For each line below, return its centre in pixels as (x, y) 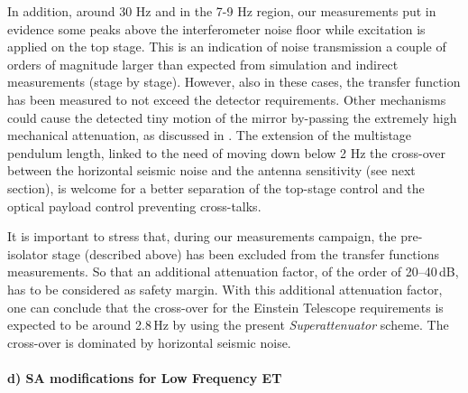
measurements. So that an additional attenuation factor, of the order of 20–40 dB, (233, 271)
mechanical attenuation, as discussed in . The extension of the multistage (210, 135)
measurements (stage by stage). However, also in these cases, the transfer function (234, 82)
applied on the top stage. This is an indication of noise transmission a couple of (227, 47)
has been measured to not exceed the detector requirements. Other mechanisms (227, 99)
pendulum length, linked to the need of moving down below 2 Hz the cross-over (226, 152)
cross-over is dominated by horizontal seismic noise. (149, 342)
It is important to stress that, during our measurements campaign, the (202, 236)
